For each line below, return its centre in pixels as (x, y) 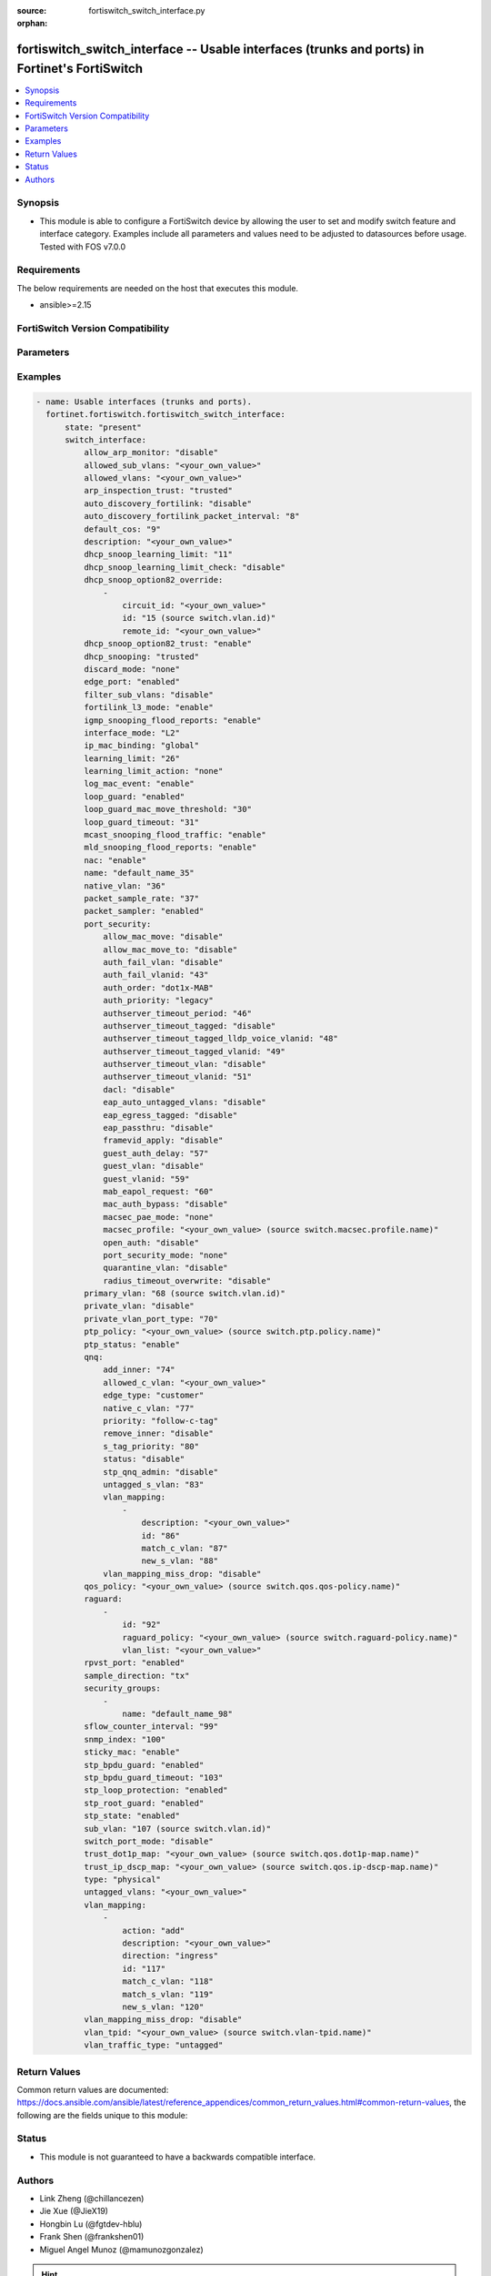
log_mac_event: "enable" (139, 784)
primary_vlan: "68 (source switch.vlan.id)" (184, 1294)
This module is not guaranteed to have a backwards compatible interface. (178, 2157)
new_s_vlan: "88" (180, 1561)
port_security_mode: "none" (165, 1255)
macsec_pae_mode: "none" (158, 1217)
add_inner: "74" (140, 1370)
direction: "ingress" (170, 1956)
